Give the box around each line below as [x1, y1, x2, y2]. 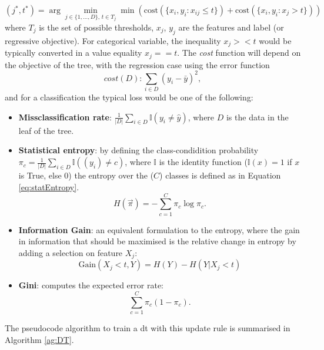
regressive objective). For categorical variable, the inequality [5, 34, 221, 46]
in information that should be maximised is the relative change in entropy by [18, 235, 296, 247]
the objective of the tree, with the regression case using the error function [5, 58, 270, 70]
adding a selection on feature [18, 246, 123, 258]
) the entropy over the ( [68, 169, 154, 181]
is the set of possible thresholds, [39, 21, 154, 33]
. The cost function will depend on [177, 46, 301, 59]
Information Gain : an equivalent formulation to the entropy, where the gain [18, 223, 300, 235]
